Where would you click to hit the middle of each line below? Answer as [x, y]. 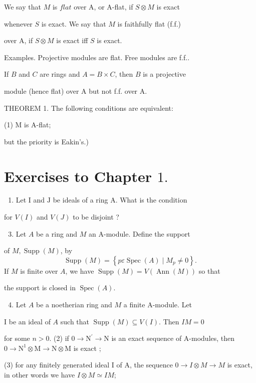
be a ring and [57, 233]
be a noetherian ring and [74, 305]
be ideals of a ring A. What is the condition [120, 200]
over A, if [19, 40]
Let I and [30, 200]
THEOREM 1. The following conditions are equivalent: [89, 108]
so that [209, 270]
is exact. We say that [74, 23]
